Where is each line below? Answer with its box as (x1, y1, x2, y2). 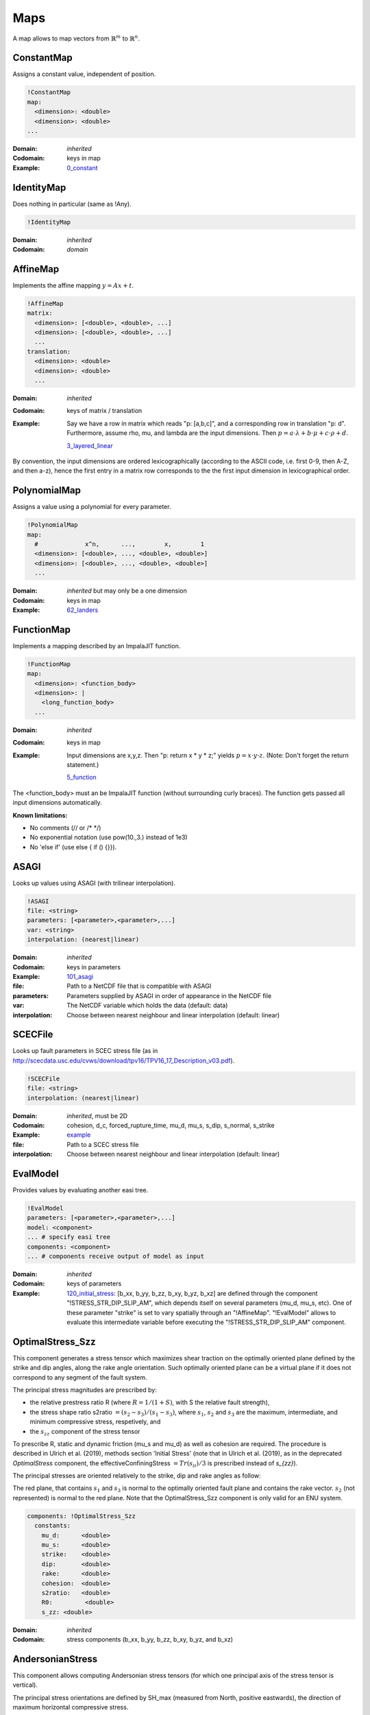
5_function (66, 773, 97, 781)
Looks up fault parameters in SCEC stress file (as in (12, 1047, 158, 1055)
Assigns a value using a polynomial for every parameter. (12, 503, 171, 511)
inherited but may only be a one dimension (66, 587, 188, 595)
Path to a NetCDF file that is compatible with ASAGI (66, 982, 212, 991)
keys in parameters (66, 962, 121, 971)
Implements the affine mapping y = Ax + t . (12, 281, 134, 289)
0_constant (66, 163, 98, 171)
